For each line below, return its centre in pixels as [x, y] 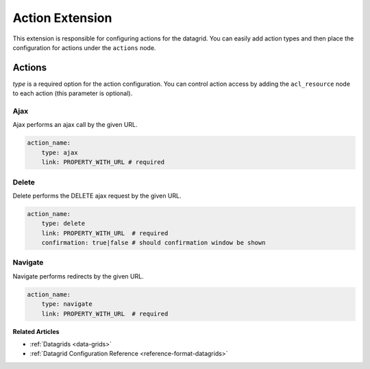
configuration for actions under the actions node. [84, 47]
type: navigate [67, 304]
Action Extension [62, 18]
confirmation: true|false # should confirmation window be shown [153, 243]
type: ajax [60, 152]
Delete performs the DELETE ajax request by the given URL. [97, 195]
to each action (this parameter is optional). [73, 93]
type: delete [63, 224]
